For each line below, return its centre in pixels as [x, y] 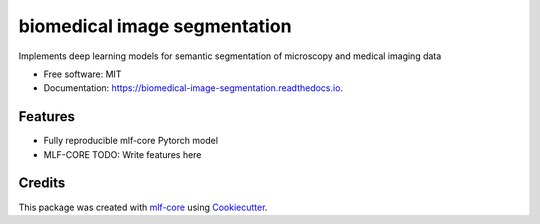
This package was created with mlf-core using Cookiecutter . [143, 207]
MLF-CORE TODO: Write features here [122, 154]
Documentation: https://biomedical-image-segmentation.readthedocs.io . [193, 88]
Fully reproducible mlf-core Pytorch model [131, 141]
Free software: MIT [82, 74]
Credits [42, 183]
